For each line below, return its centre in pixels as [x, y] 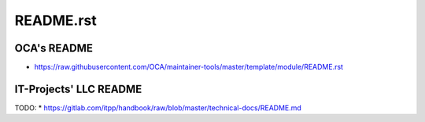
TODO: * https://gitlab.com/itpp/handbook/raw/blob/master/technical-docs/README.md [158, 108]
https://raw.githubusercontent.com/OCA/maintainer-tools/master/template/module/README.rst [189, 67]
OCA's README [54, 48]
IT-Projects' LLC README [78, 89]
